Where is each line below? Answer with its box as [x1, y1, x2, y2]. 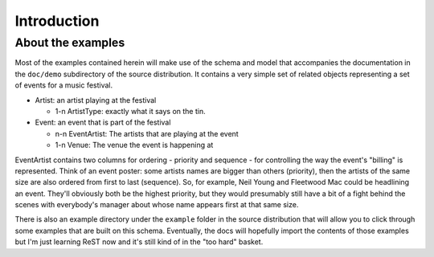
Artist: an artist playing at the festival [35, 95, 157, 104]
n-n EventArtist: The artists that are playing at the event [55, 128, 239, 138]
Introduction [14, 12, 100, 30]
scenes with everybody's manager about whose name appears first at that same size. [14, 200, 299, 210]
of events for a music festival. [14, 80, 113, 90]
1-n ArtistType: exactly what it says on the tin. [55, 106, 206, 116]
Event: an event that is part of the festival [35, 117, 171, 128]
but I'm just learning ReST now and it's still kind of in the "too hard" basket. [14, 237, 264, 247]
